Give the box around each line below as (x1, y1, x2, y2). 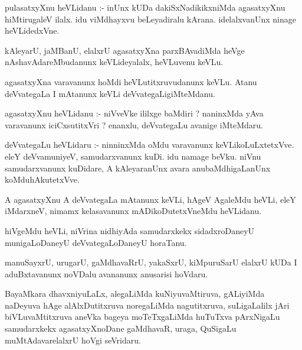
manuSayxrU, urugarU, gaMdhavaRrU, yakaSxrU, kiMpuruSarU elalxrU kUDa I (5, 256, 297, 268)
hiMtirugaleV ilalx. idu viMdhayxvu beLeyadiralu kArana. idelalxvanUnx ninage (5, 12, 296, 25)
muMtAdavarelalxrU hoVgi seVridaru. (5, 333, 141, 346)
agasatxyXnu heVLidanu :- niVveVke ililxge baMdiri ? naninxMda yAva (5, 107, 264, 119)
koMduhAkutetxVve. (5, 173, 80, 186)
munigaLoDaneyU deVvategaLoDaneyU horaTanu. (5, 236, 187, 248)
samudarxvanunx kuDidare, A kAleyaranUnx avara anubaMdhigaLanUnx (5, 161, 271, 174)
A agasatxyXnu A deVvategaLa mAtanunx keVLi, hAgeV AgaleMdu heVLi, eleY (5, 193, 296, 205)
